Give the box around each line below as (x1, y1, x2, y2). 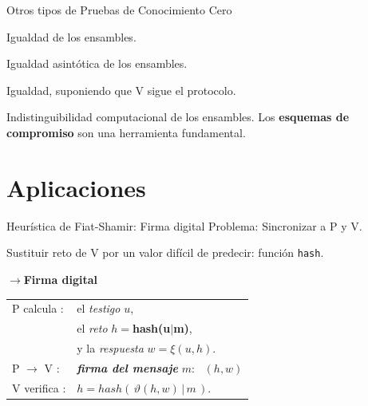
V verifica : (12, 379, 66, 396)
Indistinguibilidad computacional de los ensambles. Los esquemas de (6, 108, 350, 125)
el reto (77, 320, 108, 337)
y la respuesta (77, 339, 144, 356)
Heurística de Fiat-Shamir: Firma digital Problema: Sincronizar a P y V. (6, 217, 362, 234)
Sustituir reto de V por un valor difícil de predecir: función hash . (6, 244, 324, 261)
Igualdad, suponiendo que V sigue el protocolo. (6, 81, 236, 98)
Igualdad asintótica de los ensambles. (6, 55, 188, 72)
